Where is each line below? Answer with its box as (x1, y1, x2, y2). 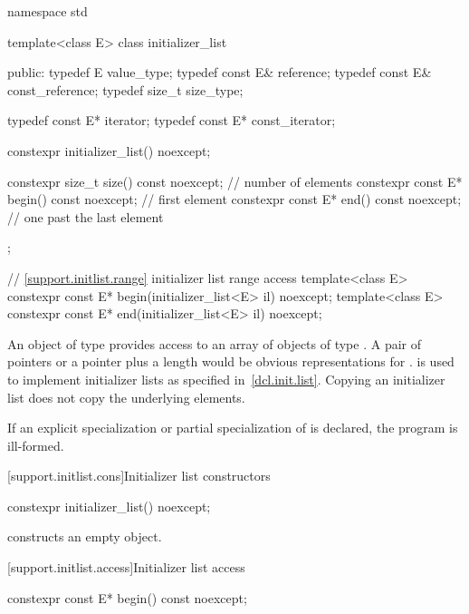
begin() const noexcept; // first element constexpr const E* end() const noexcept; (7, 190, 462, 209)
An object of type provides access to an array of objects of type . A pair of (7, 334, 422, 353)
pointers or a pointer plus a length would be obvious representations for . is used (7, 352, 455, 371)
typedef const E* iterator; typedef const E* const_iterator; (7, 111, 336, 130)
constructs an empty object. (7, 527, 162, 546)
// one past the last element (7, 207, 164, 226)
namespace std (7, 2, 88, 20)
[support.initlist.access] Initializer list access (7, 558, 245, 577)
